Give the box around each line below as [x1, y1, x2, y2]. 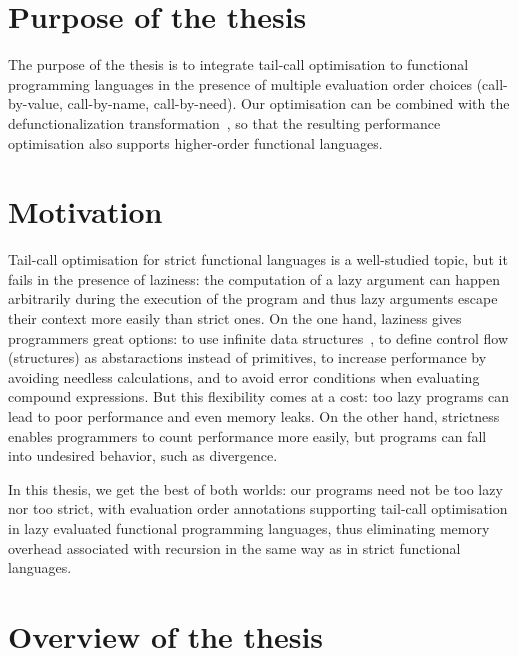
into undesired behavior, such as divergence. [8, 445, 278, 466]
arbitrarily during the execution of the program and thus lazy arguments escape [8, 288, 498, 309]
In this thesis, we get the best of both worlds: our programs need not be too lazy [8, 478, 503, 499]
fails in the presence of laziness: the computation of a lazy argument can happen [8, 268, 500, 289]
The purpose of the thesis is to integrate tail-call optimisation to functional [8, 54, 469, 75]
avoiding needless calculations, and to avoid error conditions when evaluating [8, 366, 480, 387]
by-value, [8, 93, 63, 114]
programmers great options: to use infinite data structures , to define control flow [8, 327, 509, 348]
